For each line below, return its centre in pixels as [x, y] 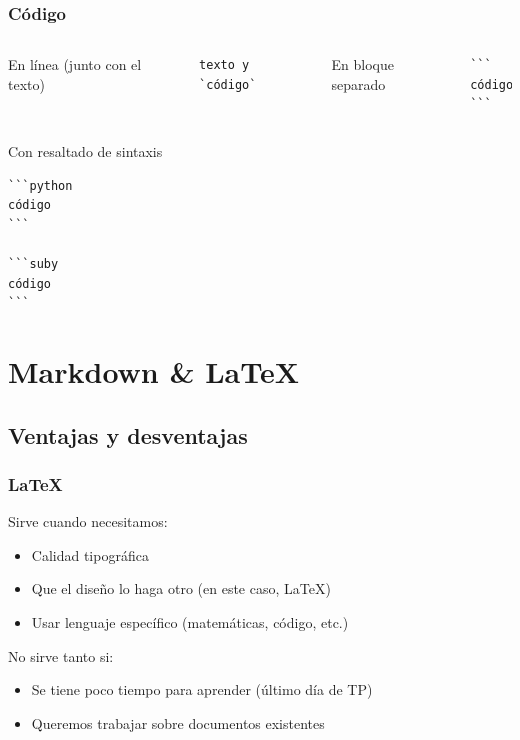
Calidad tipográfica [90, 554]
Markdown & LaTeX [154, 370]
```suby [33, 263]
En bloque [363, 64]
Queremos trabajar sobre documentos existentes [178, 722]
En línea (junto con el [75, 64]
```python [40, 185]
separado [358, 83]
